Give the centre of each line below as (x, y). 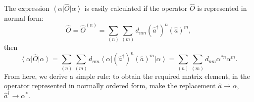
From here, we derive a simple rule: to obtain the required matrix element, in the (127, 76)
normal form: (24, 17)
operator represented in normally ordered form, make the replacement (110, 85)
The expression (27, 8)
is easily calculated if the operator (136, 8)
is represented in (222, 8)
